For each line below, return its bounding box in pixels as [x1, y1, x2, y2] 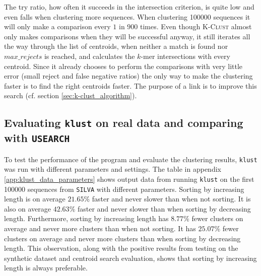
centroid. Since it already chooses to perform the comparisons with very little [4, 60, 243, 71]
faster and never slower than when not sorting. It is [92, 193, 251, 204]
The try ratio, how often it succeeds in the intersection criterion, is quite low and [4, 2, 254, 12]
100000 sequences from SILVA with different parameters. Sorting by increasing [4, 183, 244, 194]
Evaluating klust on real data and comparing [4, 115, 243, 130]
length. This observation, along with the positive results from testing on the [4, 243, 238, 253]
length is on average [4, 193, 66, 204]
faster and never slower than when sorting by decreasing [77, 203, 251, 214]
